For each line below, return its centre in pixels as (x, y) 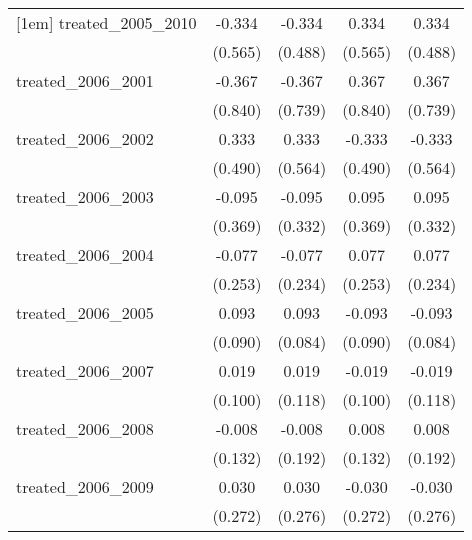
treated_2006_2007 (85, 370)
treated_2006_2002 (85, 138)
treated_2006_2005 (85, 312)
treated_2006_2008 (85, 428)
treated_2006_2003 (85, 196)
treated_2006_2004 (85, 254)
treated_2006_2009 (85, 486)
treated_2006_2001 (85, 80)
